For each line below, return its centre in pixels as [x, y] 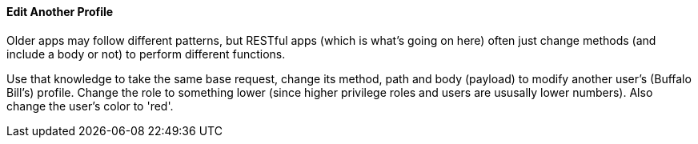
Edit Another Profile [60, 12]
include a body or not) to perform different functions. [146, 54]
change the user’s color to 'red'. [90, 106]
